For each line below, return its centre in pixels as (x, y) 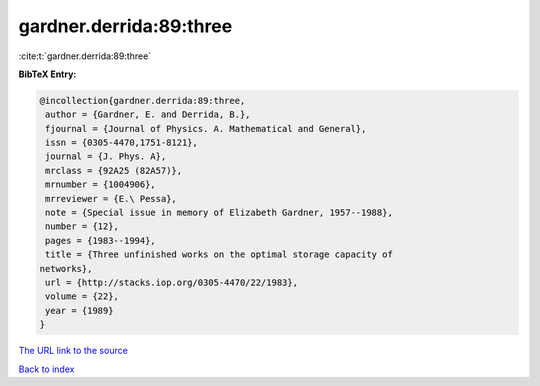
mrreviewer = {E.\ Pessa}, (111, 198)
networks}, (66, 268)
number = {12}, (82, 226)
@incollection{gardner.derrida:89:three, (142, 100)
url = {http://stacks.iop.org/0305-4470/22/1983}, (172, 282)
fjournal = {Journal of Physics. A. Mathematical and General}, (206, 128)
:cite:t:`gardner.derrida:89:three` (85, 56)
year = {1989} (79, 310)
